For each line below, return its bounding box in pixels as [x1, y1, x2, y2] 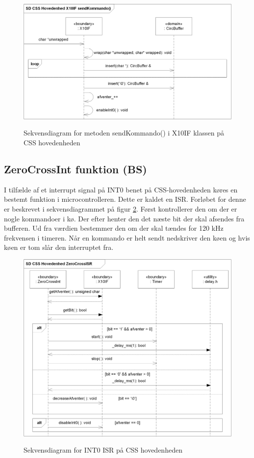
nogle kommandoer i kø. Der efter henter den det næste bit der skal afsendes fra [4, 213, 245, 223]
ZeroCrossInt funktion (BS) [4, 161, 147, 176]
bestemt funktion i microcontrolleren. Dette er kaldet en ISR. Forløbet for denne [4, 194, 246, 204]
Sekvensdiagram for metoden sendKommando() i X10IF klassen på [24, 128, 224, 138]
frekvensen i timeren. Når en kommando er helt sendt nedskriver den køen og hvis [4, 232, 250, 242]
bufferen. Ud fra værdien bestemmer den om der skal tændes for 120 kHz [4, 223, 224, 233]
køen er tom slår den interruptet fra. [4, 242, 114, 252]
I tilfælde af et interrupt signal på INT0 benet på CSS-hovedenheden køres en [4, 184, 238, 194]
